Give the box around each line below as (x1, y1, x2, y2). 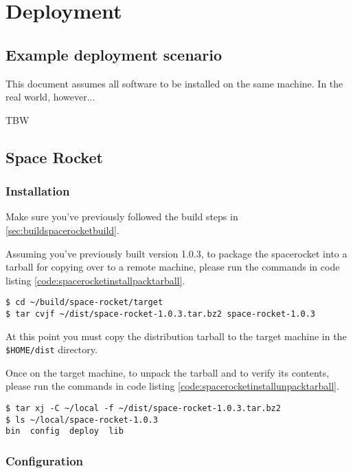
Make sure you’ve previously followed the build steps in (5, 209, 238, 224)
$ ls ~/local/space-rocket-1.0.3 (5, 414, 158, 425)
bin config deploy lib (5, 426, 124, 437)
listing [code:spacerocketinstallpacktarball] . (5, 273, 185, 287)
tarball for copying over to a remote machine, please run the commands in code (5, 260, 340, 274)
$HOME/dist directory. (5, 342, 98, 357)
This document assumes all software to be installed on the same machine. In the (5, 76, 343, 90)
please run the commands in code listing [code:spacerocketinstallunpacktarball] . (5, 379, 339, 393)
